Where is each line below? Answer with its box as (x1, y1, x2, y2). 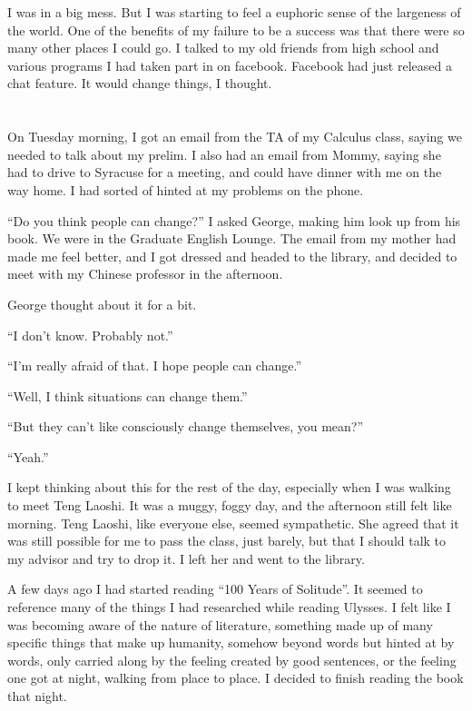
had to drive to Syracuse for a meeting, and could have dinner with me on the (7, 163, 442, 182)
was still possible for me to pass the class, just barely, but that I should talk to (7, 531, 447, 550)
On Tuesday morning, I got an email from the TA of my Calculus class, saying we (7, 127, 462, 146)
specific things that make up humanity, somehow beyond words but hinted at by (7, 633, 455, 652)
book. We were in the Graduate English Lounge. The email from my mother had (7, 229, 457, 248)
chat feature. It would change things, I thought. (7, 74, 272, 93)
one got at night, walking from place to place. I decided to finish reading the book (7, 668, 464, 687)
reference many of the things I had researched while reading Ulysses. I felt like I (7, 597, 451, 617)
